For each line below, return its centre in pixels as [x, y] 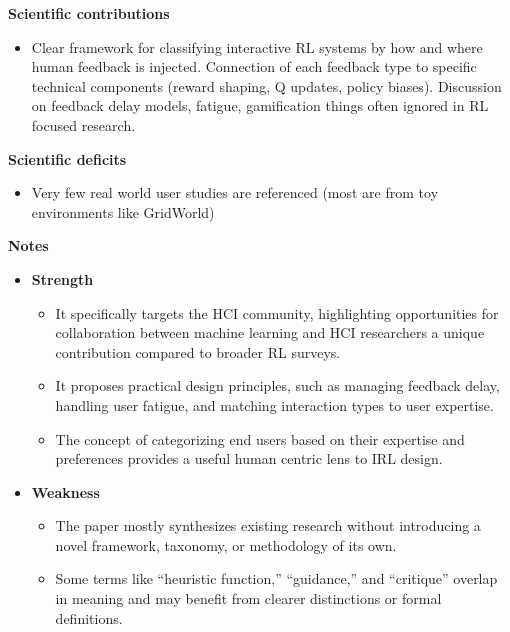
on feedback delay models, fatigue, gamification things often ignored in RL [260, 105]
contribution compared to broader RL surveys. [198, 351]
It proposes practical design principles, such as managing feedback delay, [277, 385]
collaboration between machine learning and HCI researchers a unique [270, 332]
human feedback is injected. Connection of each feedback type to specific [254, 66]
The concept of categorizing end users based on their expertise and [260, 438]
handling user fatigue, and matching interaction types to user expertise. [274, 404]
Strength [62, 278]
